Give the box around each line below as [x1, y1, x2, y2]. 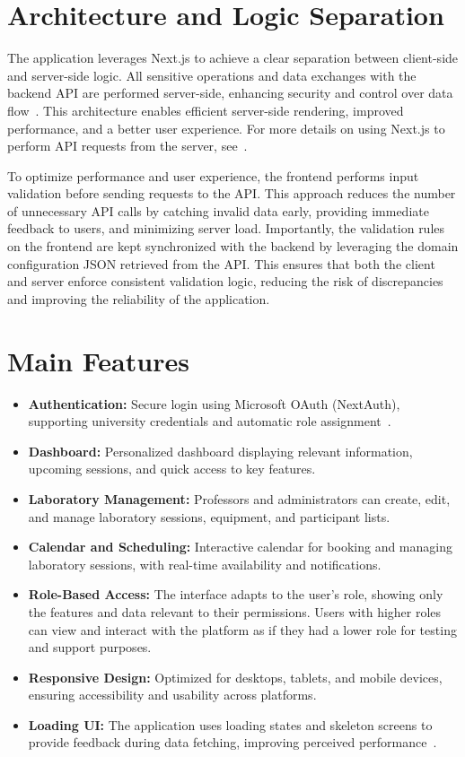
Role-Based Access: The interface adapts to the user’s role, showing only [28, 585, 443, 604]
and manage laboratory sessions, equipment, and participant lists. [28, 507, 390, 526]
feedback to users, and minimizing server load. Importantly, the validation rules [7, 219, 445, 238]
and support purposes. [28, 638, 152, 657]
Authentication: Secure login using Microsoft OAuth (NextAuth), [28, 394, 400, 413]
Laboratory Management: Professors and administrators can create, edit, [28, 489, 451, 508]
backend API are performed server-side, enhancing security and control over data [7, 83, 453, 102]
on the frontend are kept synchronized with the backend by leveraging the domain [7, 237, 459, 256]
